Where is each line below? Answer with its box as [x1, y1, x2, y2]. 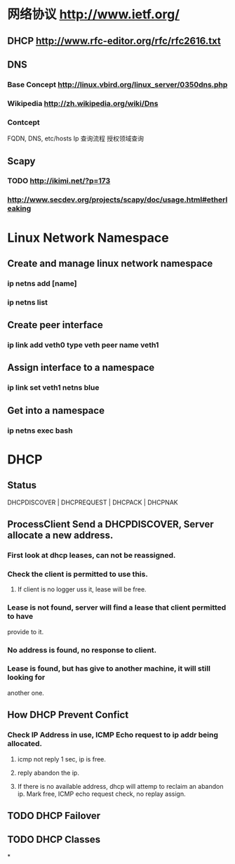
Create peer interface [7, 319, 103, 331]
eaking [7, 204, 32, 214]
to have [7, 612, 34, 622]
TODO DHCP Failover [7, 809, 101, 822]
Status [7, 479, 37, 492]
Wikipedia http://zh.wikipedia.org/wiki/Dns [7, 98, 159, 108]
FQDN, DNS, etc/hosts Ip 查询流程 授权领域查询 [7, 134, 144, 143]
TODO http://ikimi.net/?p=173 [7, 176, 111, 186]
